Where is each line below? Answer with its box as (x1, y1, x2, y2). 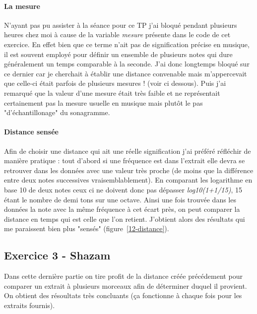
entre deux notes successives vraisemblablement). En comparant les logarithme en (4, 175, 253, 185)
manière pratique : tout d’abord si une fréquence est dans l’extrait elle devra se (4, 155, 245, 166)
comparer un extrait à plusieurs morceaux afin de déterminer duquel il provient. (4, 280, 247, 291)
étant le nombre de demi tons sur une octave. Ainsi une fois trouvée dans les (4, 194, 236, 204)
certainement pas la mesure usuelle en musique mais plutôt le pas (4, 97, 203, 108)
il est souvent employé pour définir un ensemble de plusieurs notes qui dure (4, 49, 233, 59)
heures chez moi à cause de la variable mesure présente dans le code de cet (4, 29, 231, 40)
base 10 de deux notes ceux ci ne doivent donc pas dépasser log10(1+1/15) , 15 (4, 184, 242, 194)
